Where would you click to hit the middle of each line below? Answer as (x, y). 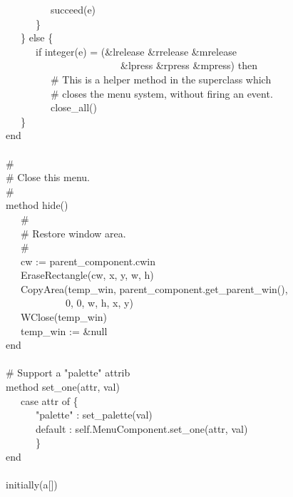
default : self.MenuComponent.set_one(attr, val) (142, 428)
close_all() (74, 107)
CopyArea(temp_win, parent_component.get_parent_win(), (154, 288)
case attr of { (49, 400)
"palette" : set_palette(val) (94, 415)
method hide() (37, 205)
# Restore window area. (73, 233)
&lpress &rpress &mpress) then (189, 65)
